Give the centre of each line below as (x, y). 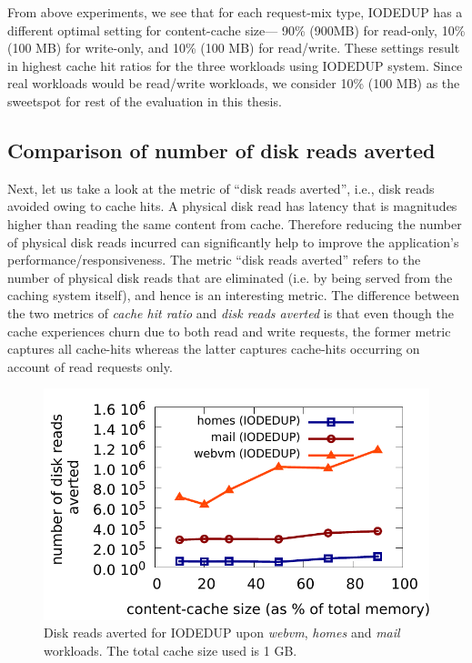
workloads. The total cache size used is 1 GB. (171, 650)
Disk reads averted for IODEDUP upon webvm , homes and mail (222, 633)
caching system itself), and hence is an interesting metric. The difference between (234, 295)
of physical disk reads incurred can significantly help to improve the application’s (233, 241)
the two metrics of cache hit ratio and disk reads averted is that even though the (231, 312)
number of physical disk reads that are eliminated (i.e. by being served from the (230, 277)
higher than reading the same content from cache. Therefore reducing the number (235, 223)
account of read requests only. (90, 366)
